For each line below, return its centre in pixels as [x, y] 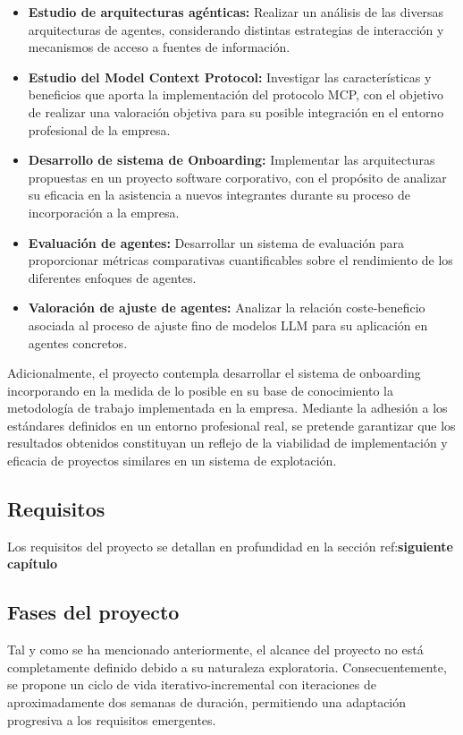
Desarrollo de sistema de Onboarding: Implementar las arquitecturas [231, 160]
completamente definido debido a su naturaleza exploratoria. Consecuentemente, [227, 667]
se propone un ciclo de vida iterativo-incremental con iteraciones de [192, 684]
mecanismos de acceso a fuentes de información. [159, 47]
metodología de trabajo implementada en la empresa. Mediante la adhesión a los [227, 408]
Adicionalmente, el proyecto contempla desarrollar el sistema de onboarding [214, 373]
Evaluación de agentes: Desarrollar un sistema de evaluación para [216, 242]
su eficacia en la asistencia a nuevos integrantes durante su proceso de [219, 195]
